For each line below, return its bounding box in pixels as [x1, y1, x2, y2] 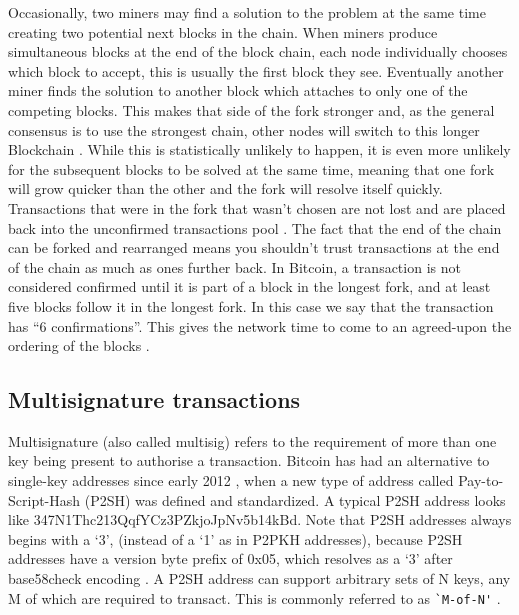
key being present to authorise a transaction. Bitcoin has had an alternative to [8, 450, 490, 471]
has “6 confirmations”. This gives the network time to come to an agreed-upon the [8, 315, 512, 336]
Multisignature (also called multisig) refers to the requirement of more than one [8, 430, 497, 451]
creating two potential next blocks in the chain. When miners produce [8, 21, 438, 42]
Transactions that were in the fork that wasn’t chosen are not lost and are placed [8, 197, 506, 218]
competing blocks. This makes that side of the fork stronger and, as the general [8, 99, 495, 120]
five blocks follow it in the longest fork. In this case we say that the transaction [8, 295, 494, 316]
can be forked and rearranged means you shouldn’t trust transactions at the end [8, 237, 500, 258]
